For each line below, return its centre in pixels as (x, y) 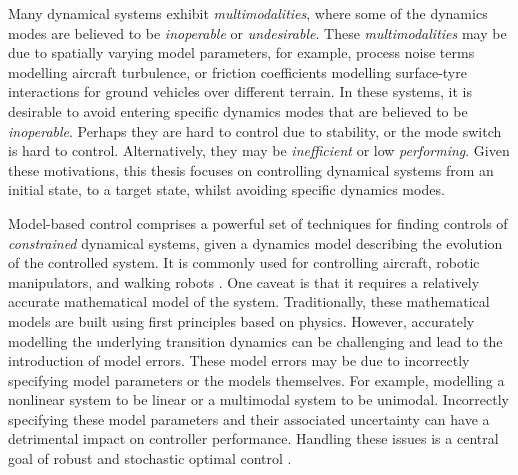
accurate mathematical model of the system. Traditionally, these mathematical (249, 301)
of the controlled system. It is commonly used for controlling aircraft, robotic (244, 262)
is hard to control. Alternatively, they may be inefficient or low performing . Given (259, 150)
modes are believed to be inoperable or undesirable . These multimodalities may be (257, 32)
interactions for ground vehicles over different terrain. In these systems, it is (240, 91)
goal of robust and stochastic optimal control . (150, 458)
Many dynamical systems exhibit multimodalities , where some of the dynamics (248, 13)
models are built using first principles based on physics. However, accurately (241, 320)
